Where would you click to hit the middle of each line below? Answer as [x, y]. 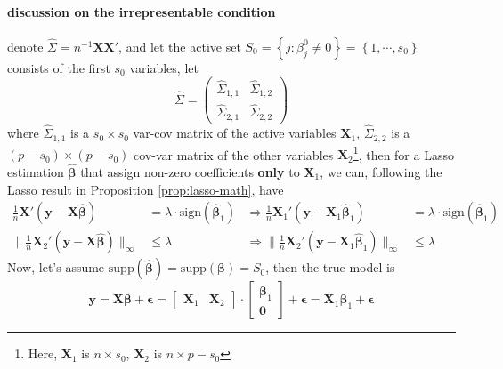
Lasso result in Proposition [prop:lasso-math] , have [146, 189]
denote [25, 46]
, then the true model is [330, 267]
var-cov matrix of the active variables [235, 133]
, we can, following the [381, 172]
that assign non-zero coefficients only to [190, 172]
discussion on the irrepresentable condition [142, 11]
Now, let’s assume [56, 267]
